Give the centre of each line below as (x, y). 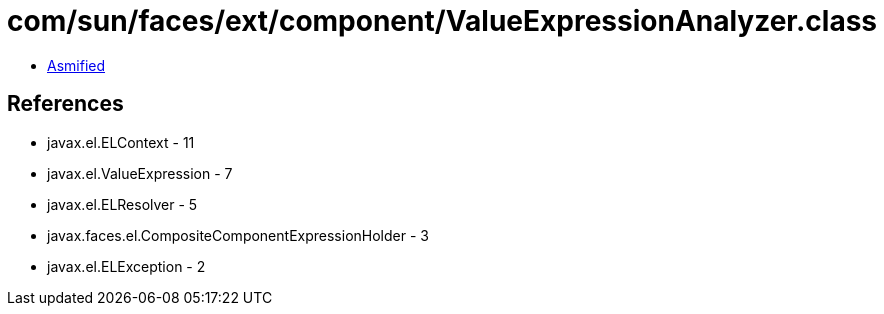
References (65, 104)
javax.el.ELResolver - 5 (122, 204)
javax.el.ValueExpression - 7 (140, 173)
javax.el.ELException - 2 (126, 266)
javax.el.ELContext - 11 (121, 142)
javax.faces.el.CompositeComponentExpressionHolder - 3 (238, 235)
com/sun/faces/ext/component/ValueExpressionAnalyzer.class (442, 21)
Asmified (76, 65)
